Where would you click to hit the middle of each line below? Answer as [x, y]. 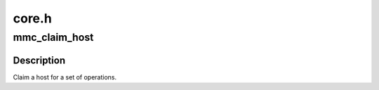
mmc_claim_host [53, 37]
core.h [32, 18]
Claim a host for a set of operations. [65, 77]
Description [39, 60]
